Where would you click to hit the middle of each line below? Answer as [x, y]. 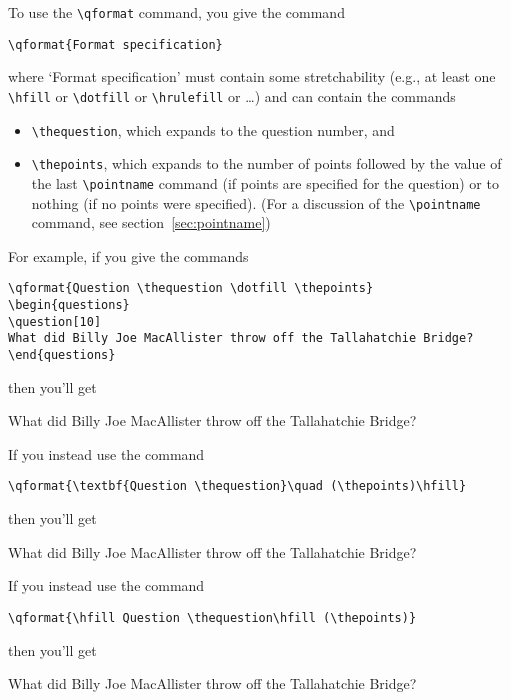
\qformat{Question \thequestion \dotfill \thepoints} [191, 288]
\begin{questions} [69, 305]
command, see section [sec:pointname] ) [151, 222]
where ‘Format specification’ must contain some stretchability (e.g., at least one [252, 76]
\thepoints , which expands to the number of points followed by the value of [266, 163]
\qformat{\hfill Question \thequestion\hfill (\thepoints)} [212, 617]
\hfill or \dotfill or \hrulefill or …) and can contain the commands [232, 95]
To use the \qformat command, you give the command [176, 12]
